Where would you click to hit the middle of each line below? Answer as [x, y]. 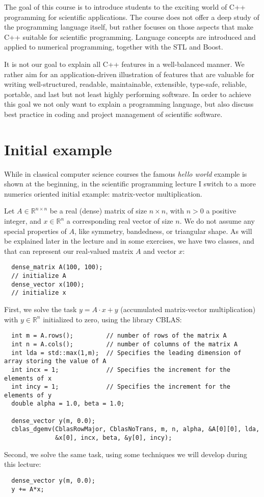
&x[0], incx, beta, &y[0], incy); [114, 438]
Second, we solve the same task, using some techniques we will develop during [126, 454]
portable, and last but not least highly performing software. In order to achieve [128, 94]
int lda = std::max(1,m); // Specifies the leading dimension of [126, 353]
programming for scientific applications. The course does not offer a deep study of [132, 17]
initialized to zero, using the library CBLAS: [112, 319]
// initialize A [39, 276]
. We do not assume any [217, 221]
